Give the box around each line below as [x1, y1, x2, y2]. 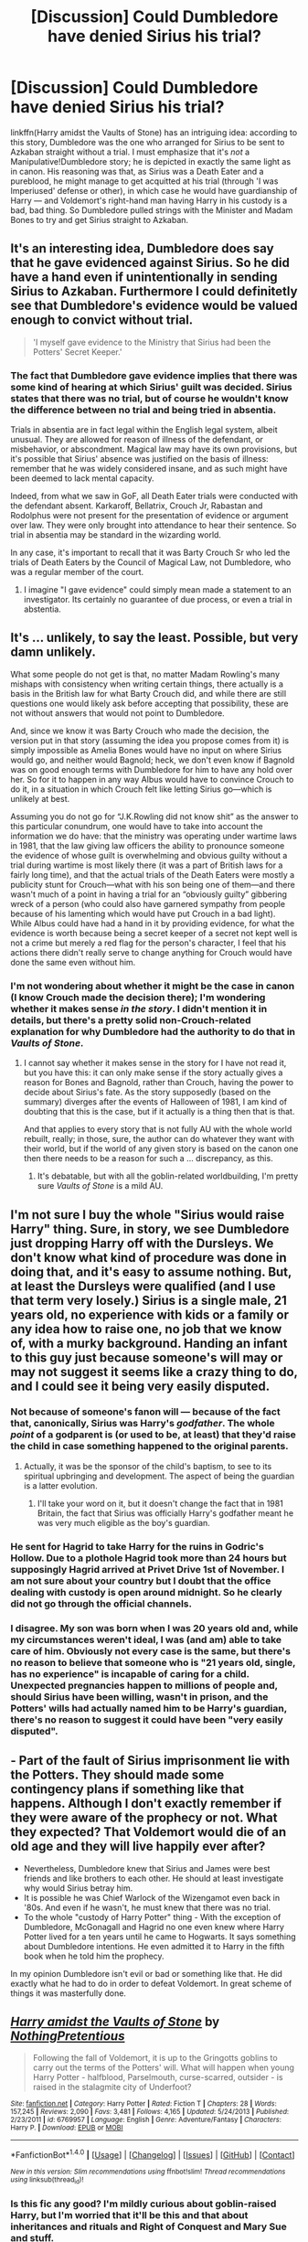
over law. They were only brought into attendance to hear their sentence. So [10, 519, 297, 531]
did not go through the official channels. [10, 1597, 193, 1610]
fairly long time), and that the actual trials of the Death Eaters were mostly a [10, 869, 295, 880]
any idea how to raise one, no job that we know [10, 1321, 282, 1337]
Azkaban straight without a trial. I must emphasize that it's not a [10, 146, 250, 157]
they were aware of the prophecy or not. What [10, 1810, 278, 1826]
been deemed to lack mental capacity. [10, 473, 154, 484]
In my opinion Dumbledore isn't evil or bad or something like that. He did [10, 1968, 282, 1979]
